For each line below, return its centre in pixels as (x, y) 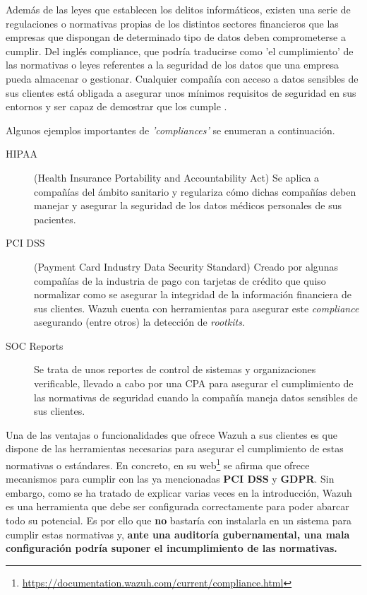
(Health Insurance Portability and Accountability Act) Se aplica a (177, 177)
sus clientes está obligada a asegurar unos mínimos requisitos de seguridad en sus (181, 92)
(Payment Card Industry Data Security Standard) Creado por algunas (186, 266)
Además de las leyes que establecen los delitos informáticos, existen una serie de (178, 9)
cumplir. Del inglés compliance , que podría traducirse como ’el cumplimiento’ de (180, 51)
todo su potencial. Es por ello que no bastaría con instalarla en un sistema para (179, 520)
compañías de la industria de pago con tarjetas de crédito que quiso (180, 280)
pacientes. (55, 219)
